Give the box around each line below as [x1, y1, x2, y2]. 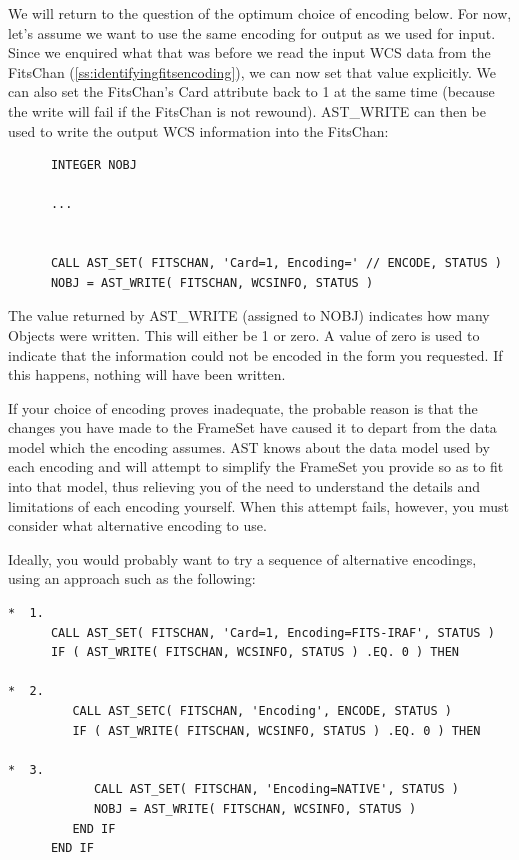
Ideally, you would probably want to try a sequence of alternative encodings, [8, 548, 477, 569]
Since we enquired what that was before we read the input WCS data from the [8, 42, 491, 63]
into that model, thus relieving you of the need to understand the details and [8, 476, 481, 497]
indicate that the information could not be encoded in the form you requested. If [8, 344, 503, 365]
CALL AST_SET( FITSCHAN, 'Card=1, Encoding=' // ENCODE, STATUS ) [50, 256, 502, 271]
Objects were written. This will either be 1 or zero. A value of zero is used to [8, 324, 480, 345]
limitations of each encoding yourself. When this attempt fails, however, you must [8, 495, 509, 516]
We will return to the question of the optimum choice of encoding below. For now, [8, 3, 512, 23]
